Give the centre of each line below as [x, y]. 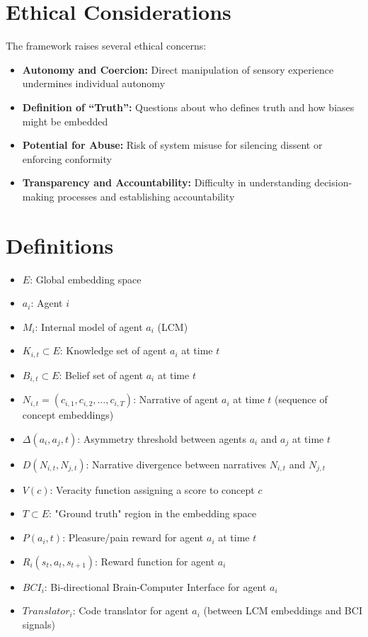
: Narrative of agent [176, 399]
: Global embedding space [86, 279]
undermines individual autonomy [94, 83]
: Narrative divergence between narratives [176, 464]
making [38, 196]
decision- [333, 182]
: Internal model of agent [89, 326]
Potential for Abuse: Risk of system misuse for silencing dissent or [172, 145]
